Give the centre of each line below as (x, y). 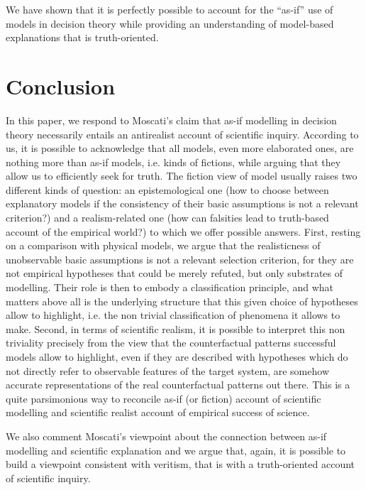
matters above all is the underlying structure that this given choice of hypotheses (182, 301)
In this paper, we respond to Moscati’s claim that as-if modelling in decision (171, 120)
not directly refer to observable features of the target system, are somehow (167, 370)
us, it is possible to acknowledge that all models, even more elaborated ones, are (180, 148)
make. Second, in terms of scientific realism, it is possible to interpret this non (176, 328)
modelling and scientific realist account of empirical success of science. (158, 412)
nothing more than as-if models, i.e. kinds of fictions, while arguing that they (173, 162)
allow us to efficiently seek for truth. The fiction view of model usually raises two (182, 176)
